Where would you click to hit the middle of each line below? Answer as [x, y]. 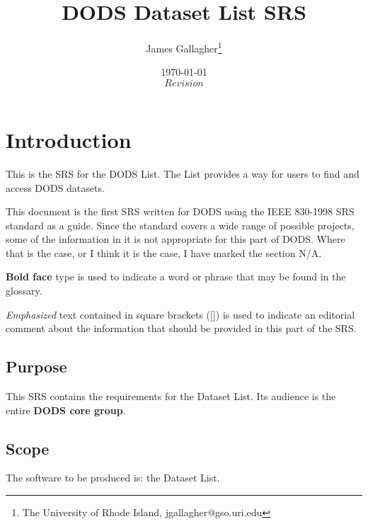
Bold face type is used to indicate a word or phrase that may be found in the [176, 277]
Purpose [36, 366]
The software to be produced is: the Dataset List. [113, 478]
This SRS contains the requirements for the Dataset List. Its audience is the [171, 396]
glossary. [24, 291]
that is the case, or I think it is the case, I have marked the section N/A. [164, 252]
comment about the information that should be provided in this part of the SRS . [181, 328]
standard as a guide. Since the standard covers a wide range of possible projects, [180, 225]
